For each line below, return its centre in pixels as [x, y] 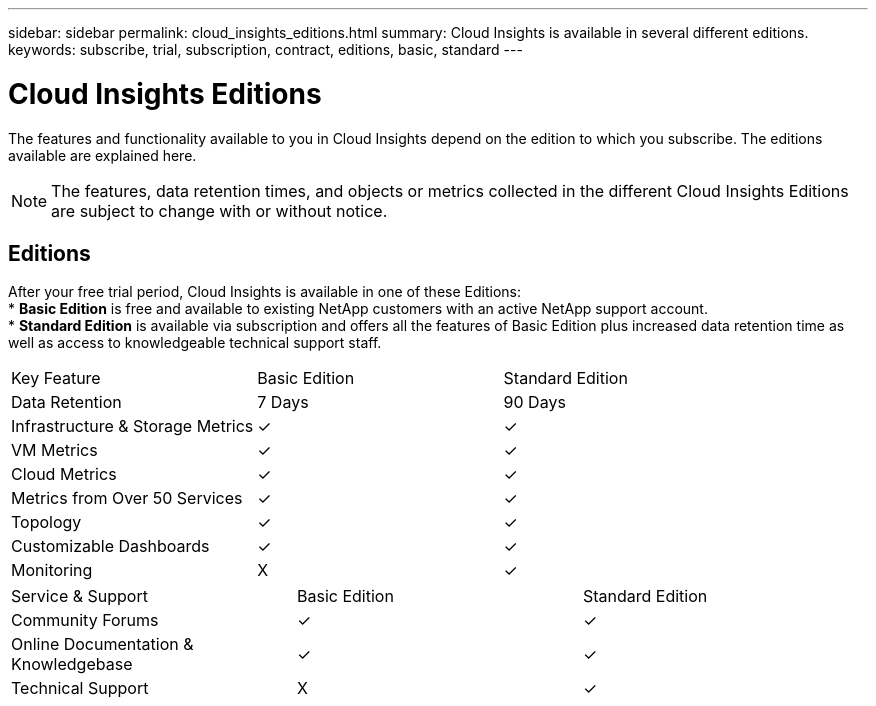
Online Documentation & [102, 644]
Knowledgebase [72, 664]
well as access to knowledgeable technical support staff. [195, 343]
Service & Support [79, 596]
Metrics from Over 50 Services [127, 498]
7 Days [283, 402]
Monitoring [52, 570]
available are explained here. [102, 155]
